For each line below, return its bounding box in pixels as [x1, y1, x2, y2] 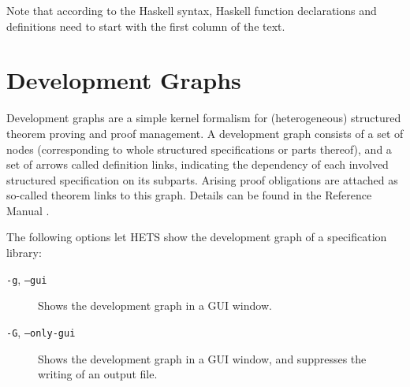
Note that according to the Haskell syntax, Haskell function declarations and [6, 2, 377, 18]
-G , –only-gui [6, 323, 76, 340]
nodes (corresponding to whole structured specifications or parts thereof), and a [6, 140, 392, 157]
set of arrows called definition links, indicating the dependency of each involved [6, 156, 389, 173]
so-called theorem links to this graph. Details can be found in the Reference [6, 187, 372, 203]
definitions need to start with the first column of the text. [6, 17, 285, 34]
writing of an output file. [38, 366, 158, 382]
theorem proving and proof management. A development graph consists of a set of [6, 125, 404, 141]
